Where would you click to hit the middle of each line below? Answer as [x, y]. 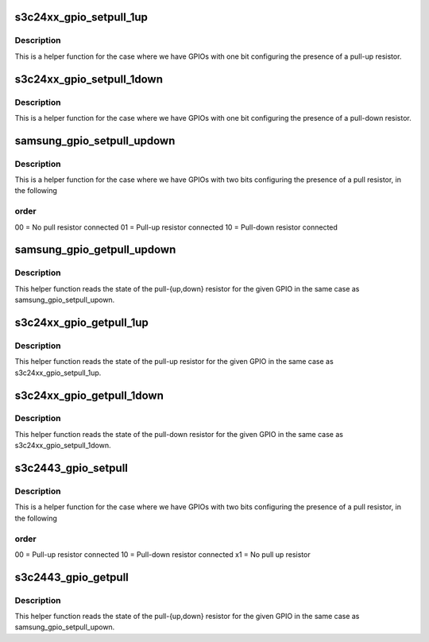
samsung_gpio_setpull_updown [95, 140]
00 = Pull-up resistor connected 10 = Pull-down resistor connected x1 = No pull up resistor [162, 554]
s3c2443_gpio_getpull [71, 577]
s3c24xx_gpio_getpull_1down [89, 395]
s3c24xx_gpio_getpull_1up [81, 322]
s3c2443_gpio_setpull [71, 468]
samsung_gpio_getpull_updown [95, 250]
